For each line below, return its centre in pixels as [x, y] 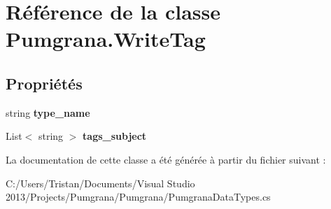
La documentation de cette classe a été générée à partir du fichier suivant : [166, 159]
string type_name [48, 112]
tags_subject [115, 136]
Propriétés [44, 83]
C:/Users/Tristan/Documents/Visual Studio [100, 183]
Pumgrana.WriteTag [106, 39]
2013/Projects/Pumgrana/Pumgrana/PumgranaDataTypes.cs [138, 197]
